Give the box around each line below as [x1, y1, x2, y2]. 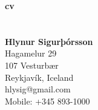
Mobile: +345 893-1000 [5, 94, 90, 107]
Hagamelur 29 [5, 47, 57, 60]
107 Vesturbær [5, 58, 59, 71]
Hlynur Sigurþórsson [5, 35, 93, 47]
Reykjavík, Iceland [5, 70, 74, 83]
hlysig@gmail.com [5, 83, 71, 95]
